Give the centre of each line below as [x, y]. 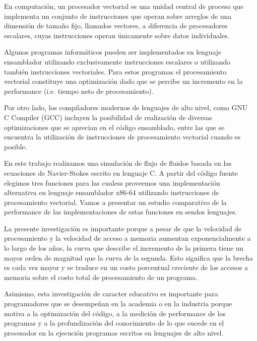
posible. [16, 146]
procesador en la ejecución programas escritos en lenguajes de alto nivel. [114, 332]
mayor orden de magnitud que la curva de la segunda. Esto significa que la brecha [128, 257]
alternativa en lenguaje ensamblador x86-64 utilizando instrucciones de [112, 192]
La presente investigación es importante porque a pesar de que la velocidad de [123, 228]
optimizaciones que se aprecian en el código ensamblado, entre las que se [114, 127]
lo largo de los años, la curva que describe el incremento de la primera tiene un [124, 248]
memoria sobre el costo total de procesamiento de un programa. [101, 277]
